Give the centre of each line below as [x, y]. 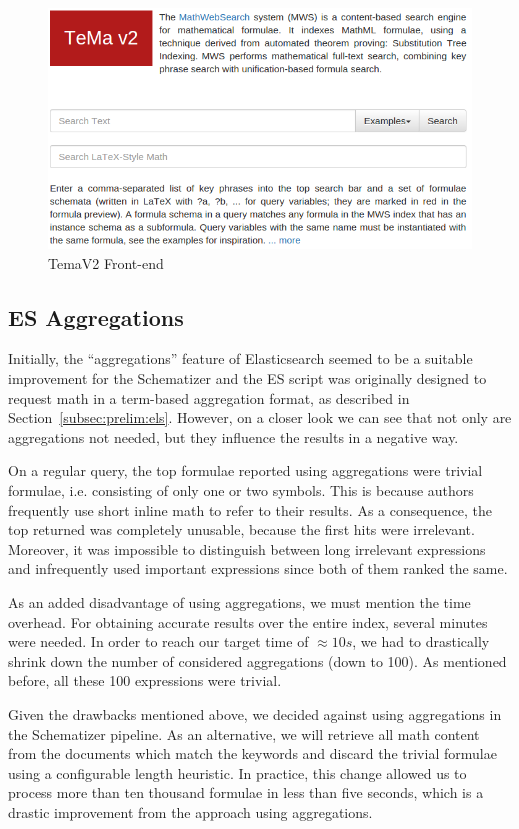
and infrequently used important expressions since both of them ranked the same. [258, 568]
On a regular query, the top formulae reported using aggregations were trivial [245, 470]
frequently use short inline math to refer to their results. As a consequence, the [250, 509]
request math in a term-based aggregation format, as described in [209, 397]
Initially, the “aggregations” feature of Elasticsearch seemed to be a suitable [240, 358]
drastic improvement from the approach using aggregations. [190, 811]
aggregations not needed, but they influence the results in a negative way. [233, 436]
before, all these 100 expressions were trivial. [145, 680]
